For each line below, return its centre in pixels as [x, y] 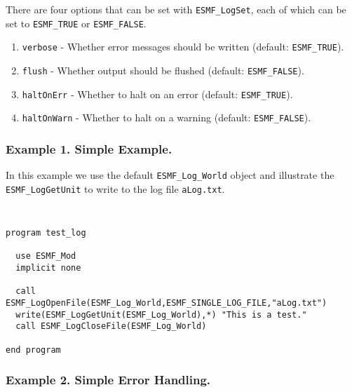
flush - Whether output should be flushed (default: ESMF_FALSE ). [163, 70]
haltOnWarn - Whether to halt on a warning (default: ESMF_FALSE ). [167, 117]
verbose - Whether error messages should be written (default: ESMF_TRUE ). [183, 47]
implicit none [48, 268]
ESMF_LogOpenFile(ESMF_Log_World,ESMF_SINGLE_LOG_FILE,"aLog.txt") [167, 303]
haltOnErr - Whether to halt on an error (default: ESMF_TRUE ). [157, 94]
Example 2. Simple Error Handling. [108, 380]
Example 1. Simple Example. [89, 148]
